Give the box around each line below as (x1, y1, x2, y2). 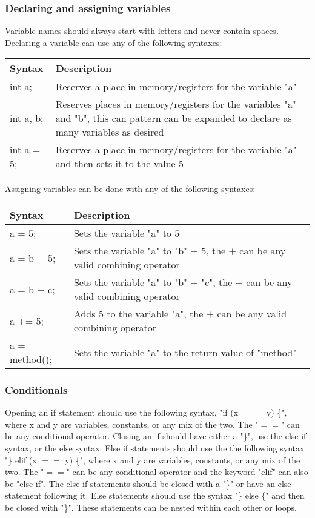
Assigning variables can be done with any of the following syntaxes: (5, 182, 256, 195)
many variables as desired (55, 125, 164, 139)
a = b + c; (10, 282, 55, 296)
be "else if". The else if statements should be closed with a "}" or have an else (5, 477, 291, 490)
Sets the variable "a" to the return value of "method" (73, 345, 297, 359)
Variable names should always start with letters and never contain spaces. (5, 24, 279, 37)
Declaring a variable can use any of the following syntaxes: (5, 36, 222, 48)
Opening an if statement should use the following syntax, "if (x (5, 406, 239, 419)
